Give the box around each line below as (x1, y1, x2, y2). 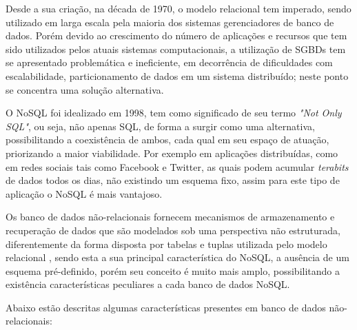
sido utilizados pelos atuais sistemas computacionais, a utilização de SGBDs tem (6, 41, 346, 56)
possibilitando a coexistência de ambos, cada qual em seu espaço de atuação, (6, 132, 329, 147)
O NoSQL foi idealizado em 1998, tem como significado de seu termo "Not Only (6, 105, 342, 120)
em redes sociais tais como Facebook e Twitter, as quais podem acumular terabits (6, 159, 349, 174)
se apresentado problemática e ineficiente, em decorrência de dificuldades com (6, 55, 333, 70)
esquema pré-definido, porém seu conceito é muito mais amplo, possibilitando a (6, 263, 340, 278)
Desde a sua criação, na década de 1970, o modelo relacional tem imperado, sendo (6, 1, 351, 15)
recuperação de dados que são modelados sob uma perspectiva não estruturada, (6, 223, 340, 237)
